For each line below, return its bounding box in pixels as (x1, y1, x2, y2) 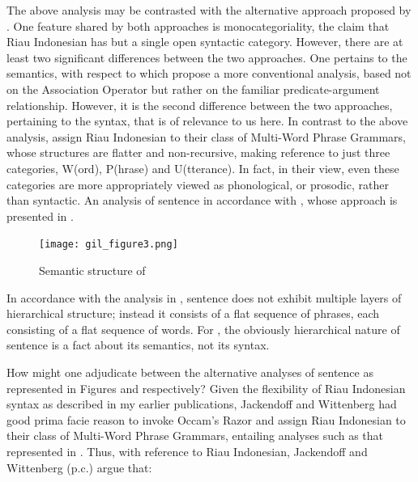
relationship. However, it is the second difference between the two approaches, (6, 96, 393, 113)
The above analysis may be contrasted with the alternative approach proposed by (6, 2, 412, 18)
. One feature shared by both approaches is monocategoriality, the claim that (6, 17, 390, 34)
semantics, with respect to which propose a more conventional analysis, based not (6, 65, 412, 82)
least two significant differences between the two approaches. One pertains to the (6, 49, 407, 66)
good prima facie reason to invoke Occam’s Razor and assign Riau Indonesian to (6, 411, 406, 428)
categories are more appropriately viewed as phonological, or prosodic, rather (6, 175, 389, 192)
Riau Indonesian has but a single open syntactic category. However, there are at (6, 33, 403, 50)
